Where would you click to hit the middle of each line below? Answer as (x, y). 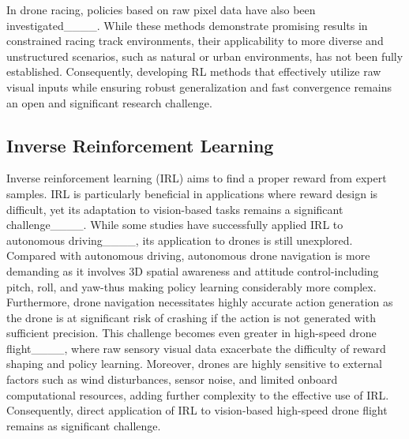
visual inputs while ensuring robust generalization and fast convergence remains (199, 86)
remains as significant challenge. (84, 425)
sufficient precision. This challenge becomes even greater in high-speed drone (191, 333)
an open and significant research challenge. (109, 102)
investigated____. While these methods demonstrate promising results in (187, 25)
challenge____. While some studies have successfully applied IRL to (175, 225)
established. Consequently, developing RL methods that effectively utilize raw (194, 71)
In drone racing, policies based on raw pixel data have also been (161, 9)
